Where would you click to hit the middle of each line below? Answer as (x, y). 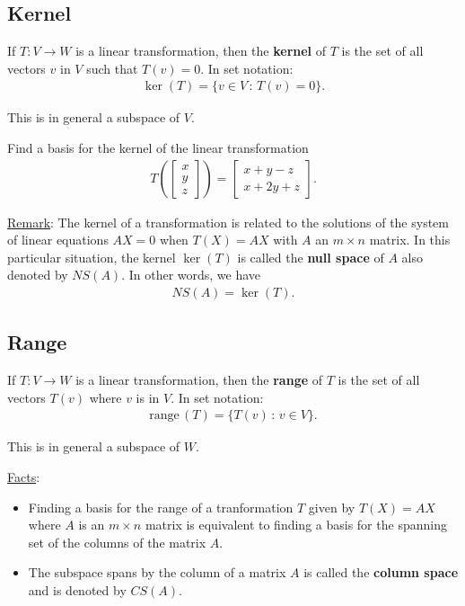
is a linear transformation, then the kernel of (201, 51)
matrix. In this (410, 240)
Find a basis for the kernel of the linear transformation (158, 148)
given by (332, 507)
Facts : (24, 477)
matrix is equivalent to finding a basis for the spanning (296, 525)
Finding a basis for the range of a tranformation (161, 507)
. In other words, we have (191, 275)
